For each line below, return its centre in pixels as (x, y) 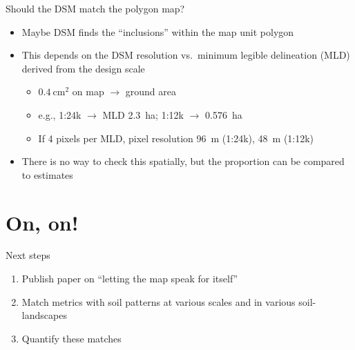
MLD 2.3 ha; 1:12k (143, 114)
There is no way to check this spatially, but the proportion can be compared (183, 161)
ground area (151, 91)
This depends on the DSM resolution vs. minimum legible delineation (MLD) (186, 55)
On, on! (42, 222)
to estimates (47, 174)
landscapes (44, 315)
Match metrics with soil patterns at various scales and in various (159, 301)
